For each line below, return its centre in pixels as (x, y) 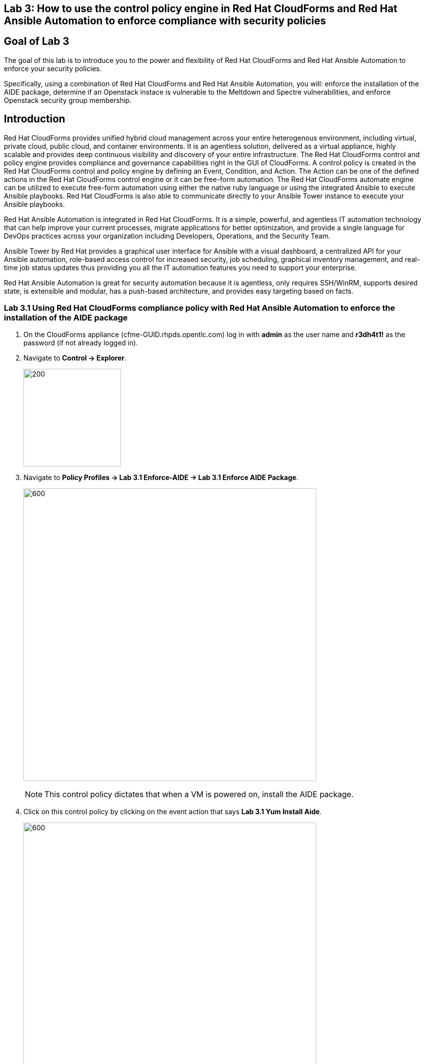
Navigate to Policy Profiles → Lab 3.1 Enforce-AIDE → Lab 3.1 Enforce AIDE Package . (161, 478)
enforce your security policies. (53, 68)
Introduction (35, 119)
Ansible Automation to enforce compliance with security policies (165, 21)
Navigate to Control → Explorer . (75, 358)
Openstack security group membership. (68, 100)
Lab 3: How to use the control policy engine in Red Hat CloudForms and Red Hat (201, 9)
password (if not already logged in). (81, 343)
